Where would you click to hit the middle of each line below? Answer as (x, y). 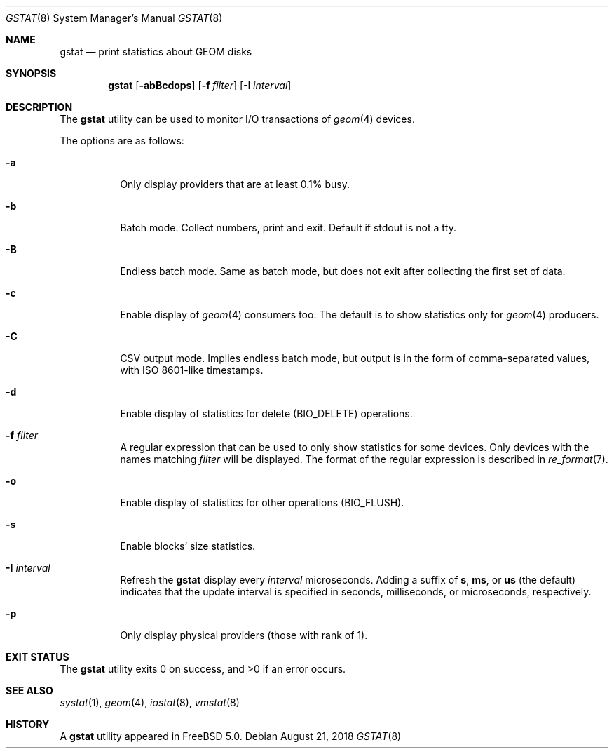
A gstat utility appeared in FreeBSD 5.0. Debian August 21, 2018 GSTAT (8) (231, 736)
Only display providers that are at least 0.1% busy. (235, 184)
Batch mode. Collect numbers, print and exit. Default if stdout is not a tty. (288, 228)
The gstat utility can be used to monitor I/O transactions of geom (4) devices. (237, 119)
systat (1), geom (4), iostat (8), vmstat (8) (150, 702)
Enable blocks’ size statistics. (188, 546)
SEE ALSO (29, 691)
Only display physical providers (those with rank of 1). (244, 635)
